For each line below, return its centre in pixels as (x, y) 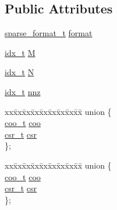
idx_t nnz (23, 91)
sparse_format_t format (49, 33)
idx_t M (20, 52)
